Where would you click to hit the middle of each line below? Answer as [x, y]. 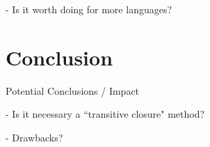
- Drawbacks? [34, 137]
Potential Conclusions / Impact [73, 90]
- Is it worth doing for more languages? [89, 9]
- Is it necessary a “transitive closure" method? [105, 114]
